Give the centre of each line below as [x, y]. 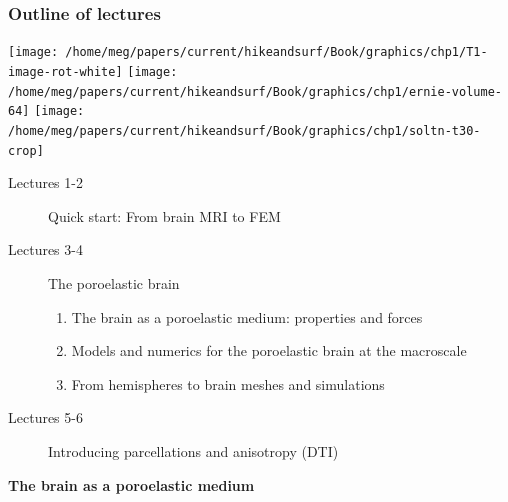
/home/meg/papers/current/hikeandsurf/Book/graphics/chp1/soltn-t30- [244, 130]
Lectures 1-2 [45, 182]
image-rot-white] [65, 71]
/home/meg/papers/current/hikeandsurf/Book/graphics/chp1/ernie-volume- [255, 91]
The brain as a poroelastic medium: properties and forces [247, 316]
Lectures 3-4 [45, 249]
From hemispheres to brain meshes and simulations [228, 383]
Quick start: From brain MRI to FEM [164, 215]
